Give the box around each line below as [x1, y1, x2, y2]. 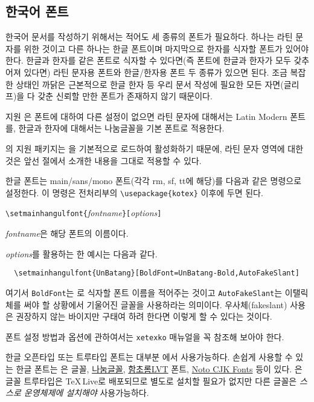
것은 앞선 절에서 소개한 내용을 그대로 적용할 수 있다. [5, 154, 202, 166]
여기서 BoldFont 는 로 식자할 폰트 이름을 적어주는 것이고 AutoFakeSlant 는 [5, 286, 283, 298]
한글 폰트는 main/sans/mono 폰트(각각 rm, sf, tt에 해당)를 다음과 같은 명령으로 [5, 174, 302, 187]
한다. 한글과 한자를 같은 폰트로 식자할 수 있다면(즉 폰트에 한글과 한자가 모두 [5, 54, 291, 67]
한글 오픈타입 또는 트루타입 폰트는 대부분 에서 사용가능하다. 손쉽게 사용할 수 [5, 351, 293, 363]
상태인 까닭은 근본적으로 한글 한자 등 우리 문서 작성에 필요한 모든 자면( [16, 77, 284, 90]
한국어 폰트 [5, 2, 69, 21]
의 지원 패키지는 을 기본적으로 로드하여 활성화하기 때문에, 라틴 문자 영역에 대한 [5, 142, 304, 154]
